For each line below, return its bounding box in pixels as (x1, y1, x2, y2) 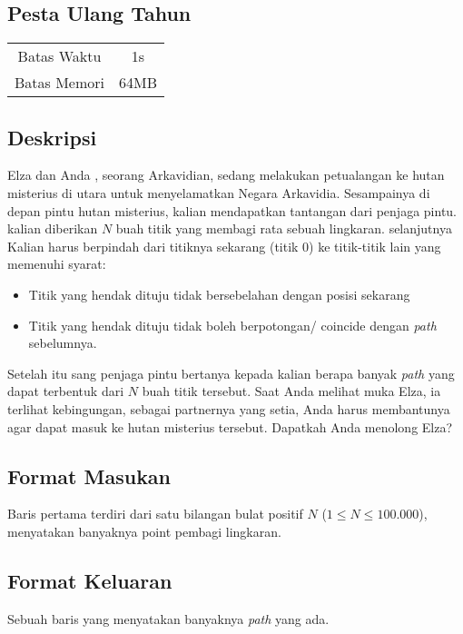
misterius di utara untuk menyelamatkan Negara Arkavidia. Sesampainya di (7, 183, 430, 202)
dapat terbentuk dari (7, 381, 124, 401)
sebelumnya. (28, 333, 97, 352)
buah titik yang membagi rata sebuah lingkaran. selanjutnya (115, 219, 452, 238)
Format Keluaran (7, 566, 172, 594)
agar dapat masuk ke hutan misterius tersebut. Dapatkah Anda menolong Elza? (7, 417, 453, 436)
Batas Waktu (17, 45, 102, 67)
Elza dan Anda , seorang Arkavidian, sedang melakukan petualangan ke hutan (7, 165, 445, 184)
